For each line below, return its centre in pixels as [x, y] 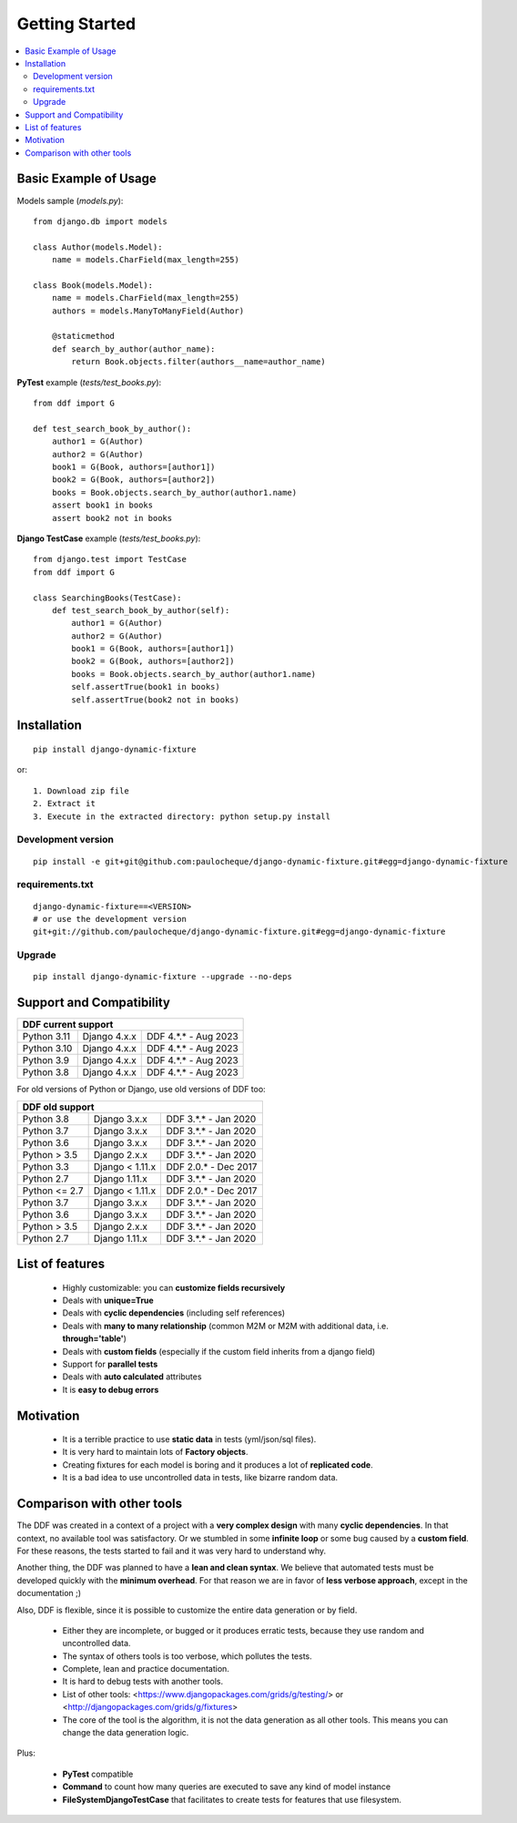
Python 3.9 [46, 1060]
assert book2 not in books [112, 518]
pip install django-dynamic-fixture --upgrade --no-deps [163, 977]
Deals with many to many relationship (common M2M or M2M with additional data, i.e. [225, 1326]
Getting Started [76, 24]
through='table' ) [95, 1338]
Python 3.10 [47, 1049]
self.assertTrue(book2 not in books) [156, 700]
